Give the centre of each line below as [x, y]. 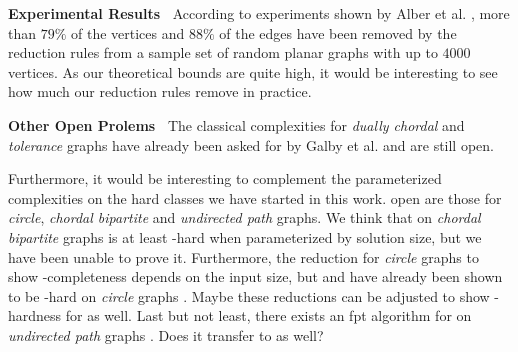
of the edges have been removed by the [338, 32]
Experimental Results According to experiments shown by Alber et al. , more [259, 13]
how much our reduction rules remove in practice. [160, 91]
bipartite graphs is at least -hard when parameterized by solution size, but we [245, 236]
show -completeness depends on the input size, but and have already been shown [255, 276]
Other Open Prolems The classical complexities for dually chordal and [236, 124]
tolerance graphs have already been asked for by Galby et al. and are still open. [251, 144]
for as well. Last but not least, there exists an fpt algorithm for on [268, 315]
